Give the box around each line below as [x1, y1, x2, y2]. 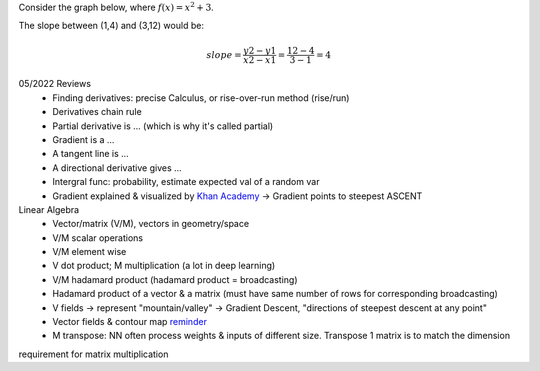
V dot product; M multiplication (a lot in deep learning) [52, 260, 276, 272]
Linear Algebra [18, 203, 80, 215]
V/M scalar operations [52, 231, 144, 244]
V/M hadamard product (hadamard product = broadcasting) [52, 273, 299, 285]
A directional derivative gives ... [52, 161, 182, 174]
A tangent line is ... [52, 148, 129, 160]
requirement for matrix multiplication [18, 348, 169, 360]
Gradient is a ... [52, 133, 115, 145]
